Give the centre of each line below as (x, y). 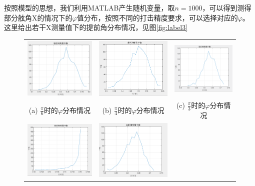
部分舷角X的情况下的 (38, 17)
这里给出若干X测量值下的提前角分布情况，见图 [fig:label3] (96, 27)
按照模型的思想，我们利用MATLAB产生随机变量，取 (89, 7)
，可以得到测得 (227, 7)
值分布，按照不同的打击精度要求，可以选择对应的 (157, 17)
